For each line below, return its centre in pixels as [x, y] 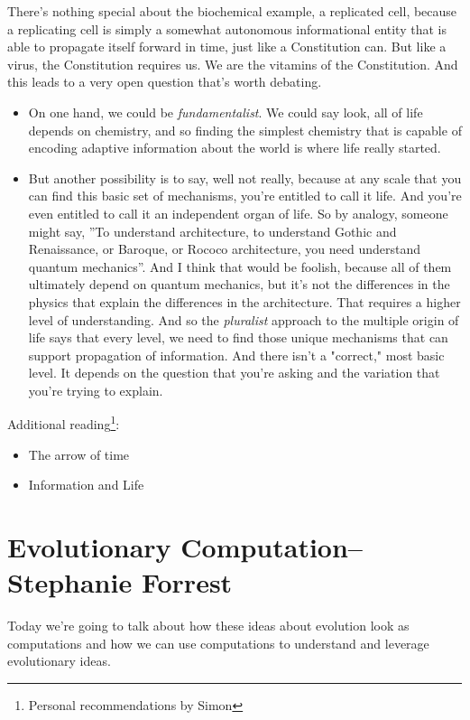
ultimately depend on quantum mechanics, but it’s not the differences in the [239, 284]
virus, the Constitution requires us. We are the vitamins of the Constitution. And [233, 64]
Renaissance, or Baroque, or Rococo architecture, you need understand [225, 249]
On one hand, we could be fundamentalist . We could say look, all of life [226, 112]
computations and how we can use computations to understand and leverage [218, 643]
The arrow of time [79, 454]
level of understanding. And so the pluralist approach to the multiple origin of [244, 319]
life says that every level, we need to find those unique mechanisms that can [238, 337]
